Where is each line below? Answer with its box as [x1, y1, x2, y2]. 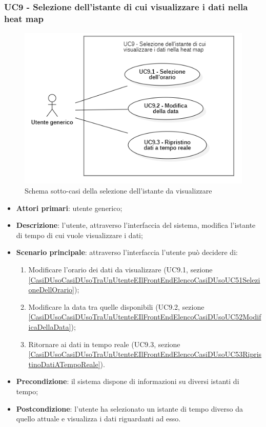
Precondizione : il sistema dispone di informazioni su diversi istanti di [16, 376, 239, 387]
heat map [4, 12, 44, 25]
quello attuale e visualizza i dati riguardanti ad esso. [16, 413, 181, 424]
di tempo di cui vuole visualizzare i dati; [16, 229, 143, 240]
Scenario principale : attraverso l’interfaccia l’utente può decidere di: [16, 247, 238, 258]
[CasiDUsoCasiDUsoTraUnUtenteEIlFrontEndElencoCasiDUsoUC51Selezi [28, 274, 260, 285]
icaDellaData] [28, 321, 71, 332]
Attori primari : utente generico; [16, 202, 122, 213]
